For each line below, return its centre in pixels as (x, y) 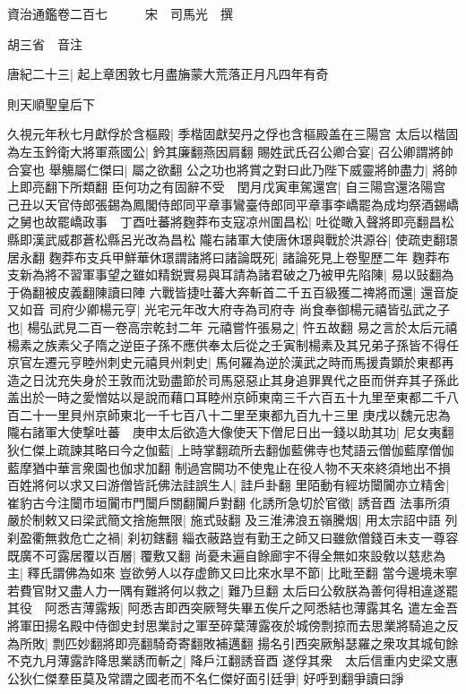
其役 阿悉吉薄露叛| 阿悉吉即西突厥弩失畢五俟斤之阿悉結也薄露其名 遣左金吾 (233, 608)
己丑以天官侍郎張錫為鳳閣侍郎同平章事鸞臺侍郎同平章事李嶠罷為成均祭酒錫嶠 (233, 204)
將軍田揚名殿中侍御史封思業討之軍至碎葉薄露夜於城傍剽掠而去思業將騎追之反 (233, 625)
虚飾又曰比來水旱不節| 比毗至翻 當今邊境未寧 (326, 573)
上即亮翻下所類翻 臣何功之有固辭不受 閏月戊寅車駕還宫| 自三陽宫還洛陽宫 (227, 187)
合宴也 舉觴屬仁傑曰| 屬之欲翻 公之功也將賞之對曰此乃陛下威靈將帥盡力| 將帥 (233, 169)
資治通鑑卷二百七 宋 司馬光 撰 (120, 13)
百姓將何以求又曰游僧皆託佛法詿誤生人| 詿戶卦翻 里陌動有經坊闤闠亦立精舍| (229, 485)
